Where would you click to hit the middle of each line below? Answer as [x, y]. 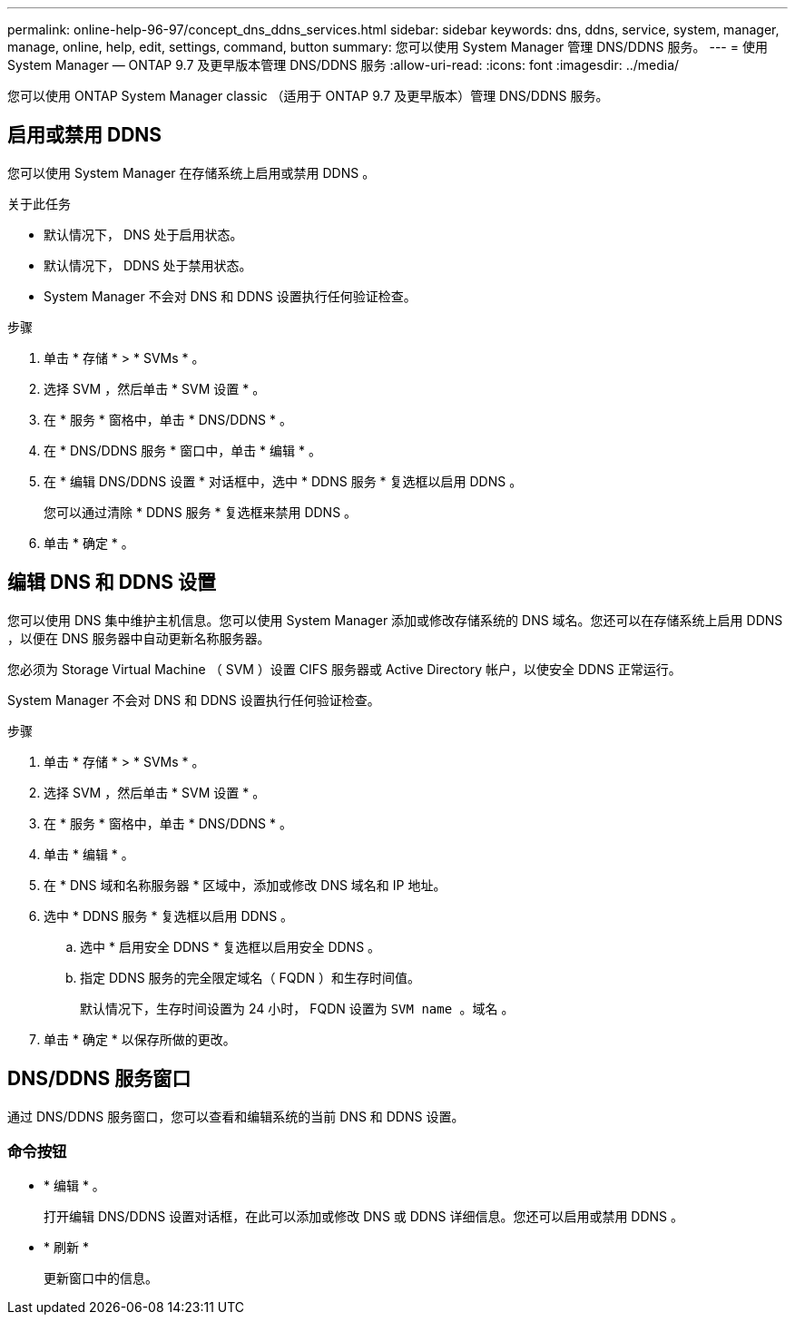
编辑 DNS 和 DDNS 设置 [112, 583]
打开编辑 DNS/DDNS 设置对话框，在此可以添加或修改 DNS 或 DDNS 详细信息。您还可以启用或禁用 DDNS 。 [364, 1217]
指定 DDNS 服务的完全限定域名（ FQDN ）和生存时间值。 [250, 977]
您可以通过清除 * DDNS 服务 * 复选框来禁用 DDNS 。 [201, 512]
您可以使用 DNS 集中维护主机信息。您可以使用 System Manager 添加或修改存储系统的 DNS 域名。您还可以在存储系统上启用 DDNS [395, 620]
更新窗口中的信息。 [101, 1278]
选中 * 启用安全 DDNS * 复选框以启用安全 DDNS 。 [231, 946]
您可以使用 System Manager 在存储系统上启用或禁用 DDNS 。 [191, 172]
